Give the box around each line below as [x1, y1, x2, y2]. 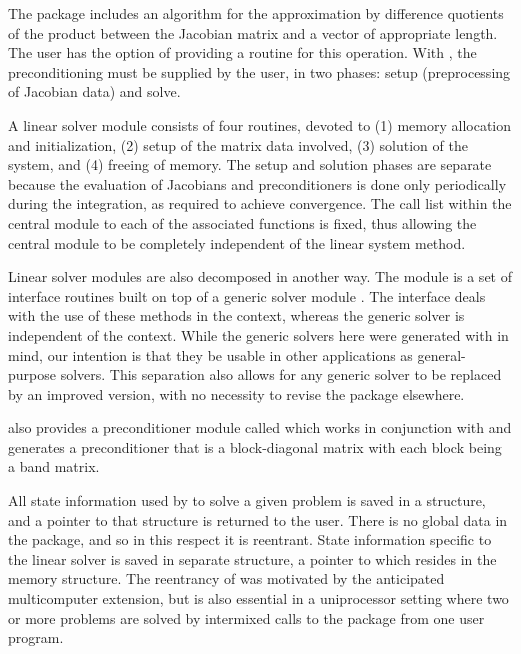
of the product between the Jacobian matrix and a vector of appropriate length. [8, 22, 498, 43]
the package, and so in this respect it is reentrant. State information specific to [8, 529, 492, 550]
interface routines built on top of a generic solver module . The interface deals [8, 285, 486, 306]
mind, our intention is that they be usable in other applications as [8, 344, 413, 365]
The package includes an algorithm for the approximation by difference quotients [8, 3, 504, 23]
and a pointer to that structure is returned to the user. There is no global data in [8, 509, 508, 530]
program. [8, 627, 64, 648]
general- [417, 344, 466, 365]
